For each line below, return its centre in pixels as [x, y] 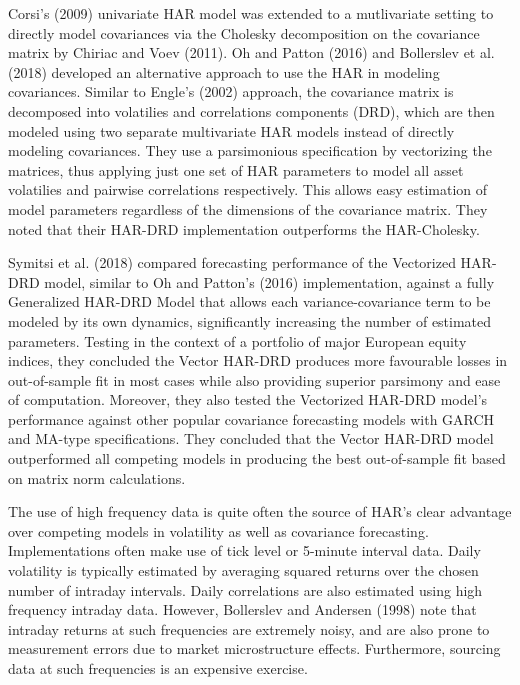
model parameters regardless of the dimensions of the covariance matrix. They [248, 208]
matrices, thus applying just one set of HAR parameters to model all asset [236, 169]
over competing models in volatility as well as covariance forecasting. [218, 530]
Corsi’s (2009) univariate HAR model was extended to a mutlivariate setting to [251, 13]
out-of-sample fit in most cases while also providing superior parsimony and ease [254, 379]
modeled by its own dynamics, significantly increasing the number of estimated [250, 320]
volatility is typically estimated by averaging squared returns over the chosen [243, 570]
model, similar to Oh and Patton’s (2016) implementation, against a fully [269, 281]
